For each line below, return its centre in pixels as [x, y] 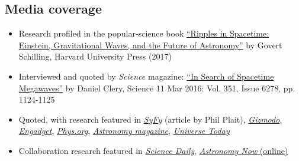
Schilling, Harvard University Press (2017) [95, 56]
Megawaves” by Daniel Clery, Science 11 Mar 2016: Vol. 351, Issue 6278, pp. [157, 88]
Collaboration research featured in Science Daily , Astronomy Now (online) [153, 150]
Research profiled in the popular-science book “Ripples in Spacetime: [144, 33]
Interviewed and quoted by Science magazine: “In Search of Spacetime [146, 76]
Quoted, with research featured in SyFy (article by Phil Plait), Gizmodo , [150, 119]
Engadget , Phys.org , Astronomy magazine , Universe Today [124, 131]
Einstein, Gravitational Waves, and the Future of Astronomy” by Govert [150, 45]
